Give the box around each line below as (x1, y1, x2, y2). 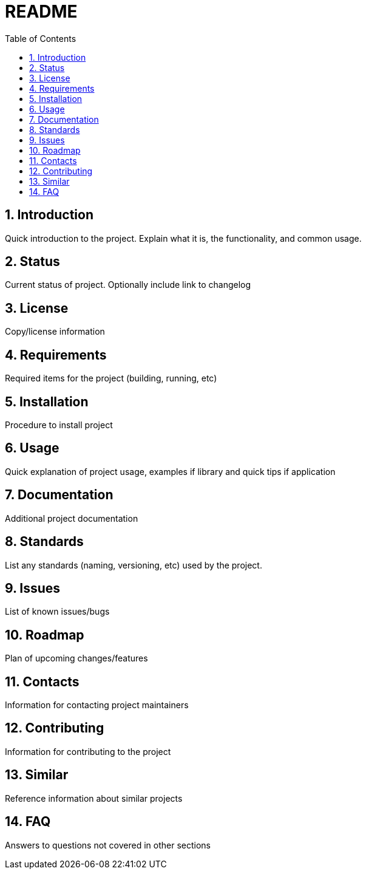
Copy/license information (5, 326, 105, 337)
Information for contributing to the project (5, 746, 171, 757)
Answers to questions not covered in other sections (5, 839, 211, 850)
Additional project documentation (5, 513, 138, 524)
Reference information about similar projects (5, 793, 183, 804)
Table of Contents (5, 33, 76, 44)
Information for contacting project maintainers (5, 700, 189, 711)
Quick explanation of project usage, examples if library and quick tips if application (5, 466, 336, 477)
